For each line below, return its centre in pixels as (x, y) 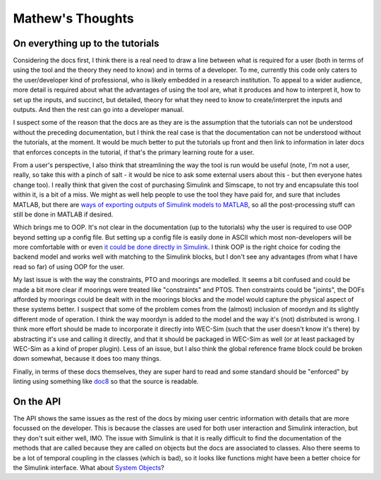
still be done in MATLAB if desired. (63, 214)
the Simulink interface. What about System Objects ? (89, 468)
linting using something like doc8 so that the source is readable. (106, 381)
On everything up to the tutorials (86, 43)
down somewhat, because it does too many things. (87, 359)
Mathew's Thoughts (73, 18)
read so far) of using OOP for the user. (69, 266)
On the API (37, 401)
